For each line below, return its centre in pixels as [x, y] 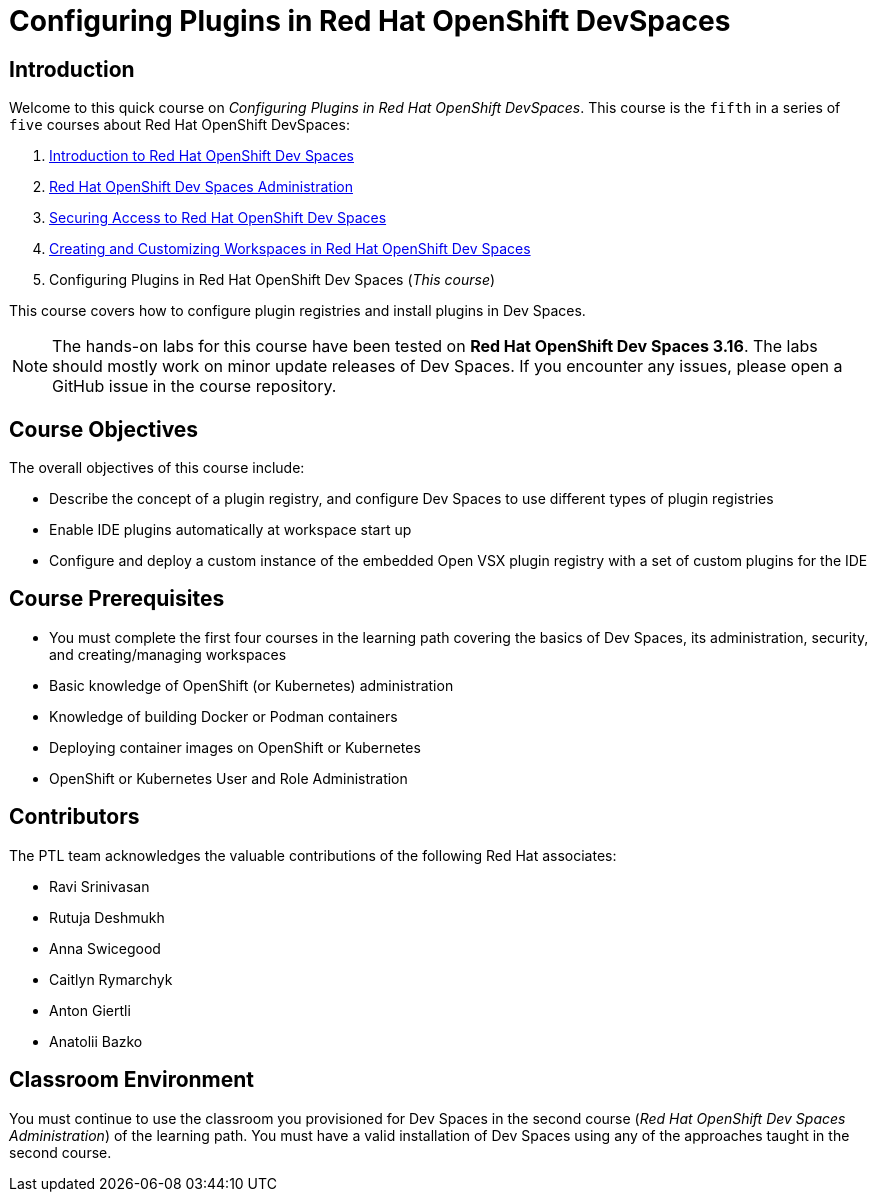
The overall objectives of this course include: [157, 468]
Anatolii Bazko [96, 1041]
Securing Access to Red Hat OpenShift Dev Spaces [218, 218]
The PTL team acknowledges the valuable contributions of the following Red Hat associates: [313, 855]
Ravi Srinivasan [99, 886]
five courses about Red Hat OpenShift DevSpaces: [179, 125]
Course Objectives [104, 429]
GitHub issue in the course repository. [194, 386]
